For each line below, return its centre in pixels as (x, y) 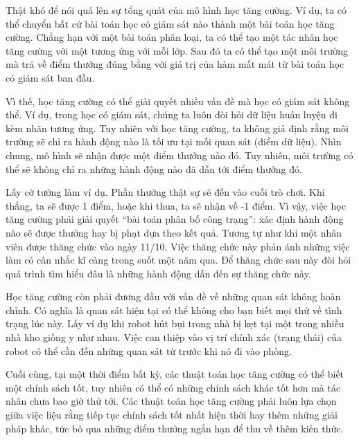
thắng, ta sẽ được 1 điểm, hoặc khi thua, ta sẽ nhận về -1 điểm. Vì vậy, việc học (176, 205)
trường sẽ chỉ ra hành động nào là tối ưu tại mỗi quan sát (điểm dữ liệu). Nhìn (174, 141)
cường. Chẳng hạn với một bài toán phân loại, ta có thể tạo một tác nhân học (172, 37)
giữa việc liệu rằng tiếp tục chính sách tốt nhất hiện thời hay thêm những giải (172, 415)
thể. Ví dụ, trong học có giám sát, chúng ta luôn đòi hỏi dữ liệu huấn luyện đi (172, 114)
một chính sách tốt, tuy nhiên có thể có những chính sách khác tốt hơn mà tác (173, 387)
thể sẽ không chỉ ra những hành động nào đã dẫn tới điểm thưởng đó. (154, 168)
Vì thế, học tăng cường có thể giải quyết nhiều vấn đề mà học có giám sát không (178, 101)
